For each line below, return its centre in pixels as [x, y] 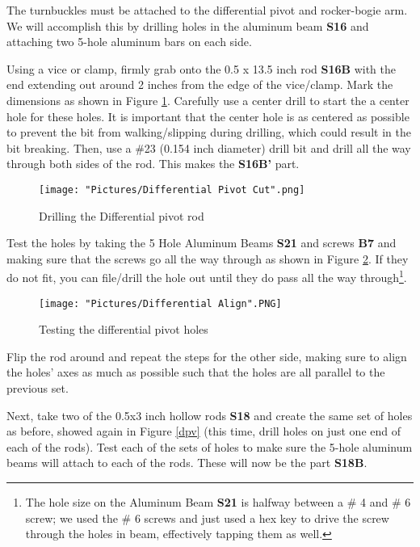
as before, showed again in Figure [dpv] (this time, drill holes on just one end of [204, 431]
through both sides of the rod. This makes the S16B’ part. [153, 164]
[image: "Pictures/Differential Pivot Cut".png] [172, 189]
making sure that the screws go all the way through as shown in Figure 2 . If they [208, 258]
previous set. [38, 388]
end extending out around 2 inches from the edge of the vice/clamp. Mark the [200, 84]
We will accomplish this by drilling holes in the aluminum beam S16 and [188, 25]
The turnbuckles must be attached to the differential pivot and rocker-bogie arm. [207, 10]
